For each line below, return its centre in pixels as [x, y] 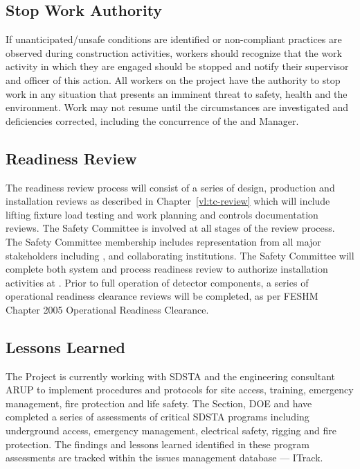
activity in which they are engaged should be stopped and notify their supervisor [177, 66]
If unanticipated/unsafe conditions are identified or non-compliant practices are [174, 39]
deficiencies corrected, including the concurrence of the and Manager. [152, 120]
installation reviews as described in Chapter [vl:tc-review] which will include [168, 201]
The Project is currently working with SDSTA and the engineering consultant [170, 376]
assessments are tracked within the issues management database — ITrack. [164, 458]
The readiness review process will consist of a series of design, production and [170, 187]
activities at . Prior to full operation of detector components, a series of [157, 282]
